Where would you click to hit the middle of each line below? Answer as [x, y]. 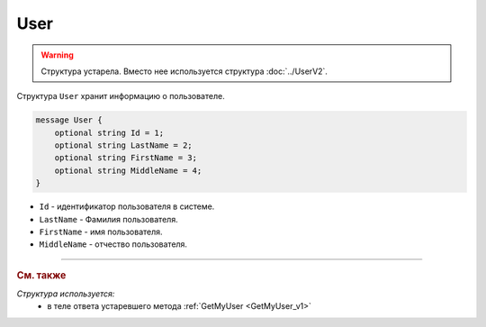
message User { [69, 120]
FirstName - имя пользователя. [101, 232]
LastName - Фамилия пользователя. [109, 219]
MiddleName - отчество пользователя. [113, 244]
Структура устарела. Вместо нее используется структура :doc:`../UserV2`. [184, 71]
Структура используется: [66, 294]
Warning [57, 55]
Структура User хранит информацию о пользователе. [121, 96]
